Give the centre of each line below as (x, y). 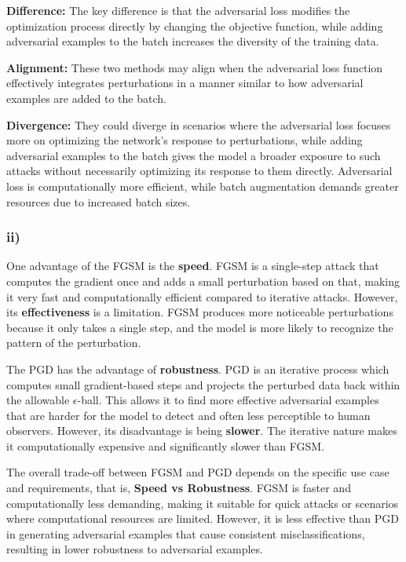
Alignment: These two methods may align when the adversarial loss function (195, 67)
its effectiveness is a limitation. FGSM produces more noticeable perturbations (200, 312)
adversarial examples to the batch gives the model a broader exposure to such (194, 155)
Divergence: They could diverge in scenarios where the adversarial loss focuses (199, 124)
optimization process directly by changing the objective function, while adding (195, 26)
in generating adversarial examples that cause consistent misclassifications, (186, 533)
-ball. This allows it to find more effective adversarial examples (228, 400)
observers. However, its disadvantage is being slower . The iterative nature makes (202, 431)
